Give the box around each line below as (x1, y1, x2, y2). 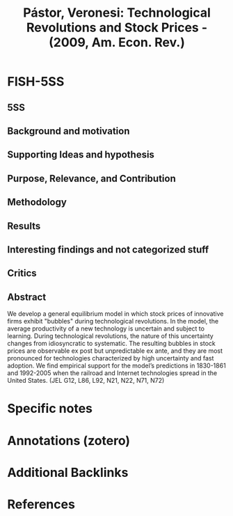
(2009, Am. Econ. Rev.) (48, 35, 186, 50)
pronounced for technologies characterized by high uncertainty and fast (7, 354, 214, 363)
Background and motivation (7, 125, 130, 137)
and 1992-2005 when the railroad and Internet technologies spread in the (7, 369, 218, 377)
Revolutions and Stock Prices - (26, 20, 208, 36)
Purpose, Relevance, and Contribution (7, 172, 176, 184)
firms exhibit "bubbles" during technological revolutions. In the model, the (7, 317, 219, 326)
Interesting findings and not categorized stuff (7, 243, 209, 255)
